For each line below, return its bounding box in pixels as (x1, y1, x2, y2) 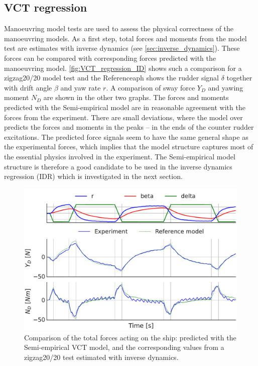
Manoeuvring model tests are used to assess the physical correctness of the (4, 23, 234, 34)
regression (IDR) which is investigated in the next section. (4, 171, 183, 181)
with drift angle (4, 82, 52, 93)
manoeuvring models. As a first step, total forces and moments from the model (4, 33, 247, 43)
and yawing (208, 82, 243, 93)
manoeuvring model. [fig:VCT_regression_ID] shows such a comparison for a (4, 62, 242, 73)
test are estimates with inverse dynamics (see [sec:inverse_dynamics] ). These (4, 43, 240, 53)
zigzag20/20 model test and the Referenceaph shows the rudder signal (4, 72, 219, 83)
